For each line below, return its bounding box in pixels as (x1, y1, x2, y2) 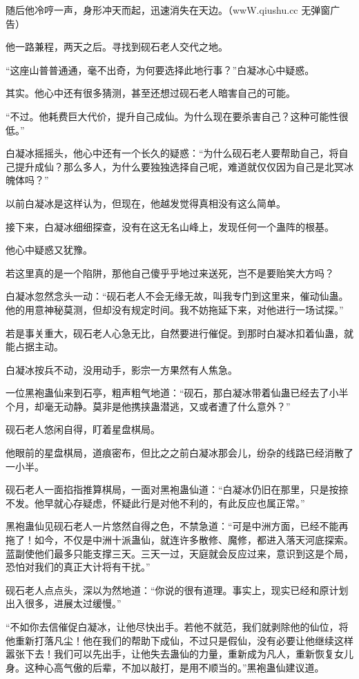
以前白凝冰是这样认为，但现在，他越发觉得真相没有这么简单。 (6, 195, 286, 210)
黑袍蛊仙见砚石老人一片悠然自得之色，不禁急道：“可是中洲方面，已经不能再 (6, 519, 349, 533)
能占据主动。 (6, 339, 64, 354)
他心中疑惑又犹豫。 (6, 242, 93, 257)
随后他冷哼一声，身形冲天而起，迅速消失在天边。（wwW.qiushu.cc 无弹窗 (6, 3, 331, 17)
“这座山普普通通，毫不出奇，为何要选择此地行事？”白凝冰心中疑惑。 (6, 62, 315, 77)
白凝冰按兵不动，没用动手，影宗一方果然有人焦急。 (6, 362, 237, 376)
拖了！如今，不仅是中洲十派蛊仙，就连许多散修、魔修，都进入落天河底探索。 (6, 533, 353, 547)
